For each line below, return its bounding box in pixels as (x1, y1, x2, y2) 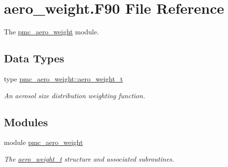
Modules (4, 114, 48, 129)
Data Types (4, 51, 64, 66)
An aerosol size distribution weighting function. (4, 90, 145, 100)
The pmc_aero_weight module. (4, 27, 99, 37)
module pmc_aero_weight (4, 137, 83, 147)
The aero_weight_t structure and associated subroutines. (4, 153, 174, 164)
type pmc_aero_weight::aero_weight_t (4, 73, 123, 83)
